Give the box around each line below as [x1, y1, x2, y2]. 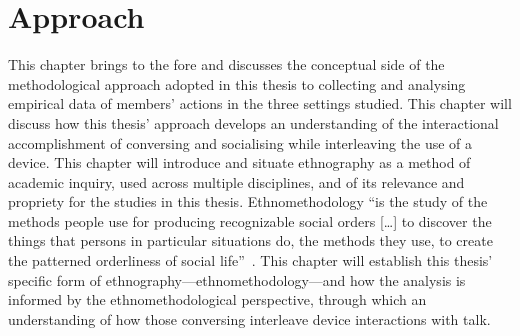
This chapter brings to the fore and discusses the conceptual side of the [8, 54, 445, 75]
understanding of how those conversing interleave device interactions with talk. [8, 308, 491, 329]
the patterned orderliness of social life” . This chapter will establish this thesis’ [8, 250, 493, 271]
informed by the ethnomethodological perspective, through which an [8, 289, 427, 310]
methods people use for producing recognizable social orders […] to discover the [8, 210, 492, 231]
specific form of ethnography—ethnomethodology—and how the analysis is [8, 269, 466, 290]
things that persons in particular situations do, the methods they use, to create [8, 230, 493, 251]
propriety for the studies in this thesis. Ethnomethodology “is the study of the [8, 191, 488, 212]
